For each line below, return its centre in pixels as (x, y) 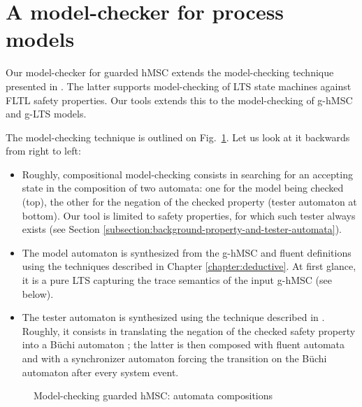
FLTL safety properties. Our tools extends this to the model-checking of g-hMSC (179, 100)
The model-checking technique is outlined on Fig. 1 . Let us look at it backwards (178, 137)
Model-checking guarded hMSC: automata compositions (153, 395)
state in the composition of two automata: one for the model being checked (183, 188)
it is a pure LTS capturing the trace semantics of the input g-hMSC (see (177, 280)
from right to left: (43, 151)
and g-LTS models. (46, 114)
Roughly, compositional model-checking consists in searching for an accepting (187, 174)
